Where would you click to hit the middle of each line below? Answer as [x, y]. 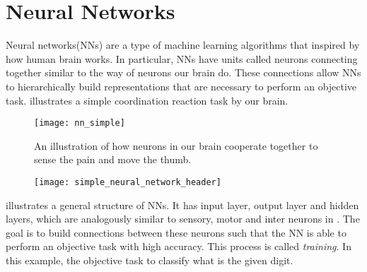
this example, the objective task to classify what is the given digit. [150, 260]
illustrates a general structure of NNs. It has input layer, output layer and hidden [182, 205]
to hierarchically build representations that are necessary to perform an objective [181, 86]
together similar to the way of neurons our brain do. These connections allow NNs [183, 72]
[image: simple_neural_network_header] [128, 182]
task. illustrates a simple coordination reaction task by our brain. [147, 100]
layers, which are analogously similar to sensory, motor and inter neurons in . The [183, 219]
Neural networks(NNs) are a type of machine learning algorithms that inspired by [183, 45]
